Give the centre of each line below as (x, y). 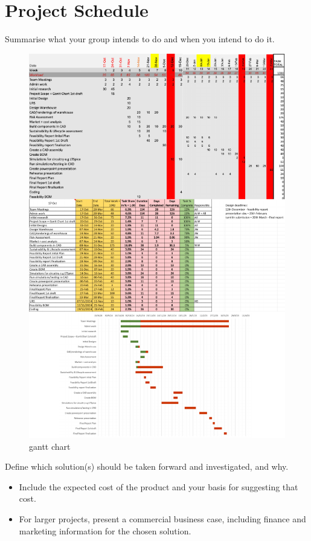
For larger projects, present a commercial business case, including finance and (162, 519)
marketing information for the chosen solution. (105, 530)
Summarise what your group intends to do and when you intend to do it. (140, 39)
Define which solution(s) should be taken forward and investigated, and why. (147, 466)
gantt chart (50, 446)
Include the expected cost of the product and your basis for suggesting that (159, 486)
